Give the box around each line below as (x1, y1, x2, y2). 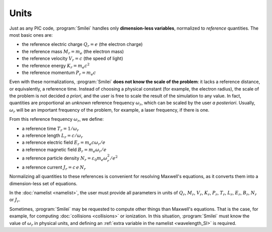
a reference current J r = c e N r (22, 164, 86, 171)
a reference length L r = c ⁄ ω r (22, 132, 83, 139)
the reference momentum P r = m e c (22, 69, 96, 76)
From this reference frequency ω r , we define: (9, 116, 104, 123)
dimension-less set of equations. (9, 180, 78, 186)
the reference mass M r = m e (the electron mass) (22, 48, 124, 55)
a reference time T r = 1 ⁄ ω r (22, 125, 79, 133)
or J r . (9, 197, 21, 204)
